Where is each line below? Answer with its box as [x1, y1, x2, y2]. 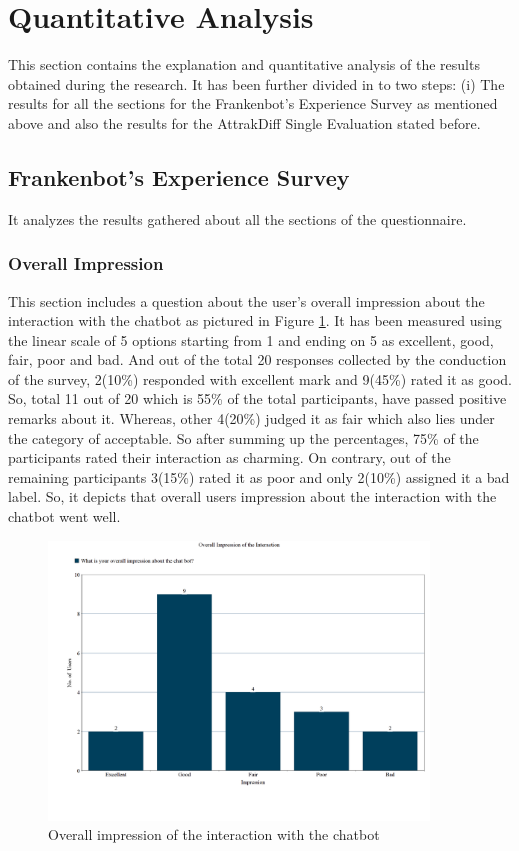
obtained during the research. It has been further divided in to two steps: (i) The [8, 73, 505, 94]
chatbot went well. [8, 506, 121, 527]
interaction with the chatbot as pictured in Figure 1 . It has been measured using [8, 310, 502, 331]
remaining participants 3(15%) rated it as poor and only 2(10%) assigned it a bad [8, 466, 510, 487]
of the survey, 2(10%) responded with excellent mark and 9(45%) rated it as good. [8, 368, 512, 389]
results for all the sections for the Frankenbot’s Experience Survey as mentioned [8, 93, 498, 114]
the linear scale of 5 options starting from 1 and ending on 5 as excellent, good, [8, 329, 494, 350]
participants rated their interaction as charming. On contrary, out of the [8, 447, 451, 468]
